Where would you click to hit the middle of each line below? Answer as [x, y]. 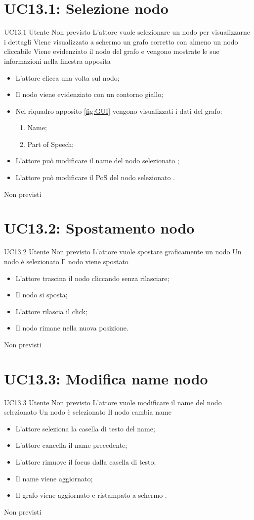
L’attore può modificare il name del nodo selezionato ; [97, 161]
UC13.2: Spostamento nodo [99, 228]
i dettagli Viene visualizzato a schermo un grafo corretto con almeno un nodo [121, 41]
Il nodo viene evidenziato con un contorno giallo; [89, 94]
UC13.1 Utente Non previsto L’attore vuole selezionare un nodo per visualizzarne [127, 32]
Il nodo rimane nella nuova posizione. [72, 328]
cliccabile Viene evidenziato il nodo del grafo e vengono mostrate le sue [112, 51]
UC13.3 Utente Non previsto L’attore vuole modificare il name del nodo [113, 402]
